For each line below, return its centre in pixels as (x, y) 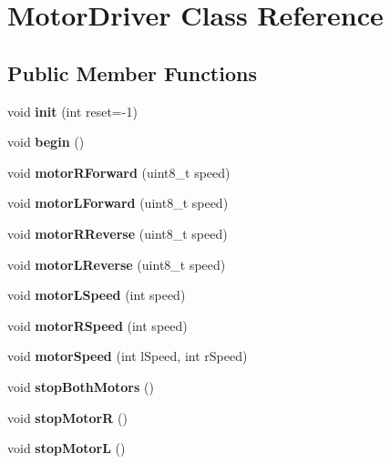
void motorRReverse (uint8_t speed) (118, 233)
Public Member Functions (132, 72)
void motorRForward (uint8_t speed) (119, 172)
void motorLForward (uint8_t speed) (118, 203)
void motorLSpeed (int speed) (97, 295)
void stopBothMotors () (81, 386)
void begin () (46, 142)
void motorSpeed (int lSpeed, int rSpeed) (128, 356)
